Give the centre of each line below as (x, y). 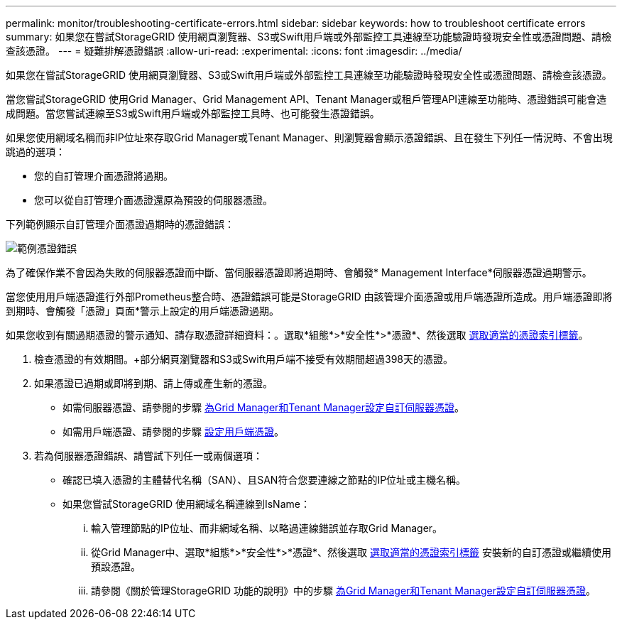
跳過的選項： (36, 152)
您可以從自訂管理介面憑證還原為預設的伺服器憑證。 (153, 200)
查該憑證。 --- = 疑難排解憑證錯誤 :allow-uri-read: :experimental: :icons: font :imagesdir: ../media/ (234, 51)
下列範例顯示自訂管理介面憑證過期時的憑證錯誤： (120, 224)
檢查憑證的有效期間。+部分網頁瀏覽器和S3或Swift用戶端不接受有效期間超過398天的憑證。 (244, 359)
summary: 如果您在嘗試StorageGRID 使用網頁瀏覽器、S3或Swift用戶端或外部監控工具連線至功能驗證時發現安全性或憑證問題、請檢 (309, 37)
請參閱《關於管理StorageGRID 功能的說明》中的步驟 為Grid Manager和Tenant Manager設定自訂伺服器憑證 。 (344, 591)
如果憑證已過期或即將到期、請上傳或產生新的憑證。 (153, 383)
